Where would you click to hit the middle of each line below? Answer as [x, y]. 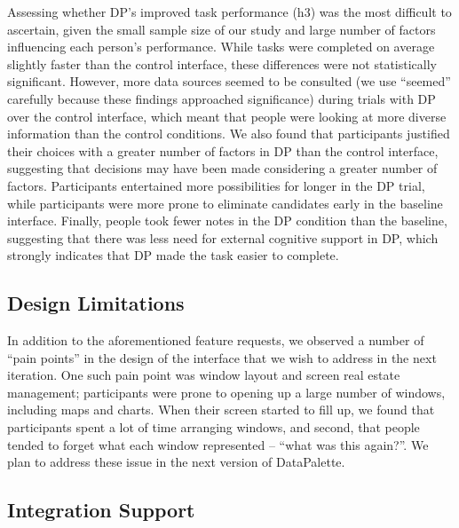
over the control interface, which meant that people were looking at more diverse [227, 116]
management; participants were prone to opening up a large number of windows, [226, 392]
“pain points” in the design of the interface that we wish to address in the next [222, 357]
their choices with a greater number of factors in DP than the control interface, [223, 150]
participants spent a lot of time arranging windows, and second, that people [214, 427]
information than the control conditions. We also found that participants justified [229, 134]
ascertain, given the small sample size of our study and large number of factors [222, 29]
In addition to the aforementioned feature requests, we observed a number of [216, 340]
